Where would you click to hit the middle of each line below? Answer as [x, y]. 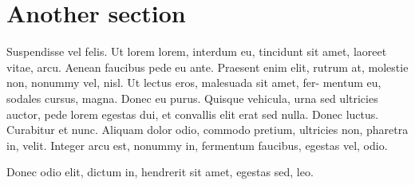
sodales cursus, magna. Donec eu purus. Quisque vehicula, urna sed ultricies [192, 98]
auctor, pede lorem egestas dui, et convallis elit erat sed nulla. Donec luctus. [193, 114]
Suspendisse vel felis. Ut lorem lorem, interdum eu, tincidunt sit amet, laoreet [197, 51]
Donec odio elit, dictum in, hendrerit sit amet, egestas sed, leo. [160, 172]
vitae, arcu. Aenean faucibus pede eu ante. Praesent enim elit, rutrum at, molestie [207, 67]
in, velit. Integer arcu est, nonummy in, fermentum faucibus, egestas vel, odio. [197, 145]
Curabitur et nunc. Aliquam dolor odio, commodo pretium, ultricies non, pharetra [207, 130]
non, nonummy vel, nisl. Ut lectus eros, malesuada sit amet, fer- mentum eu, [194, 83]
